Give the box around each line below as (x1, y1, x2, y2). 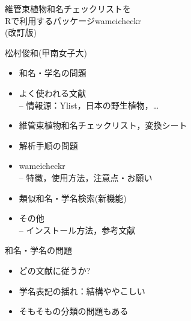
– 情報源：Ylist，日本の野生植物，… (19, 98, 159, 111)
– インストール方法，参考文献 (19, 223, 136, 236)
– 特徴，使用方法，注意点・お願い (19, 171, 153, 183)
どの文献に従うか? (19, 264, 91, 276)
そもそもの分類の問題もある (19, 305, 129, 317)
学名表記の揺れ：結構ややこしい (19, 284, 145, 297)
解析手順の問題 (19, 139, 78, 151)
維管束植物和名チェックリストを (5, 2, 131, 14)
